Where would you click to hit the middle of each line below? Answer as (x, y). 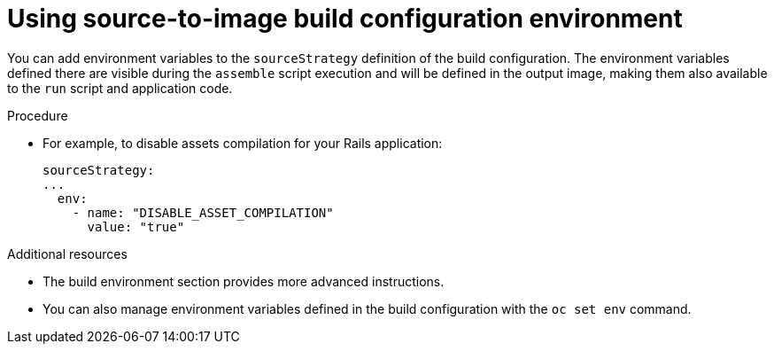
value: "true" (136, 226)
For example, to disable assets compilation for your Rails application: (243, 143)
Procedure (38, 115)
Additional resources (67, 253)
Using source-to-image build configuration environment (345, 19)
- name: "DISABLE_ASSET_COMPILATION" (203, 212)
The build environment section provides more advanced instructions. (244, 281)
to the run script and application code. (120, 88)
